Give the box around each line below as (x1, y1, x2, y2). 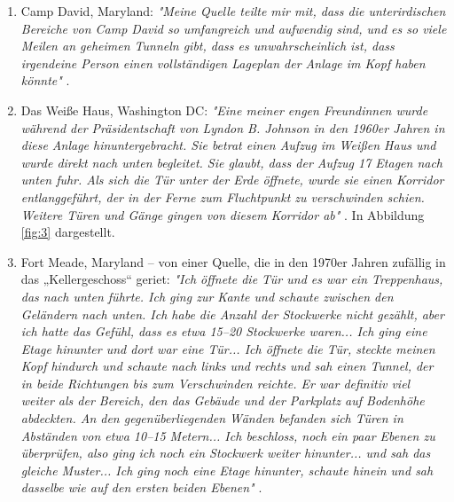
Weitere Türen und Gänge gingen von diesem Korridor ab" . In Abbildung (20, 205, 425, 224)
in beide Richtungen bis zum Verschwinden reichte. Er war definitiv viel (20, 373, 411, 392)
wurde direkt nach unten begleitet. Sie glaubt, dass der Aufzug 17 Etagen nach (20, 153, 443, 171)
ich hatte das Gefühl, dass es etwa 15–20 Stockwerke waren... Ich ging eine (20, 322, 427, 341)
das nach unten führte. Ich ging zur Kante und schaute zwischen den (20, 286, 394, 305)
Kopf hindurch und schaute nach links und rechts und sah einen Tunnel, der (20, 357, 434, 375)
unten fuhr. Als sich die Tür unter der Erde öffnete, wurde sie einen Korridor (20, 170, 444, 189)
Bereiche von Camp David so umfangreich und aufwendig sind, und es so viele (20, 19, 447, 37)
